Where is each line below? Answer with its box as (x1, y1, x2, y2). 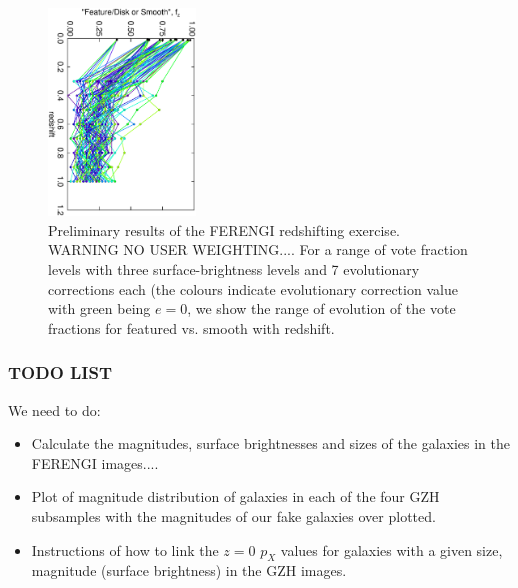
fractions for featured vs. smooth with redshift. (48, 317, 335, 338)
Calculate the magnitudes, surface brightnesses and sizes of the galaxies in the (31, 433, 511, 454)
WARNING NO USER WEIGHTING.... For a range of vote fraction (48, 239, 468, 260)
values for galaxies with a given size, (280, 539, 503, 560)
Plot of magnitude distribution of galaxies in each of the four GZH (31, 486, 440, 507)
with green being (48, 298, 151, 319)
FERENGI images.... (31, 452, 159, 473)
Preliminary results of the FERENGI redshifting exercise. (48, 219, 400, 240)
